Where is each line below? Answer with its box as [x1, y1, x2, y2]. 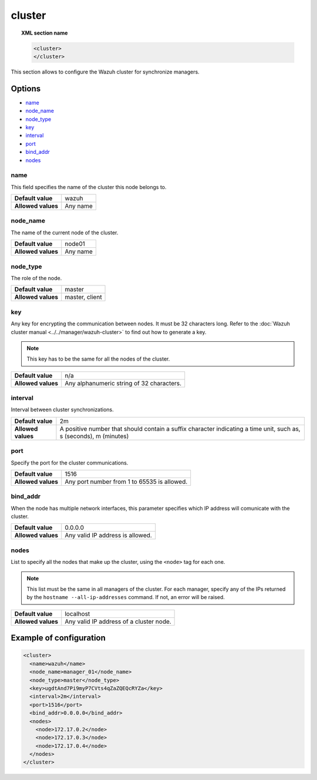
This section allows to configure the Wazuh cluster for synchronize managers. [11, 68, 200, 75]
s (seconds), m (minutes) [59, 432, 129, 440]
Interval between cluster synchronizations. [11, 406, 114, 413]
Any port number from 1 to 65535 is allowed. [65, 478, 188, 486]
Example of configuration [11, 633, 106, 643]
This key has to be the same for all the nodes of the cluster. [26, 355, 170, 362]
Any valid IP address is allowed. [65, 532, 152, 540]
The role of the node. [11, 274, 62, 281]
